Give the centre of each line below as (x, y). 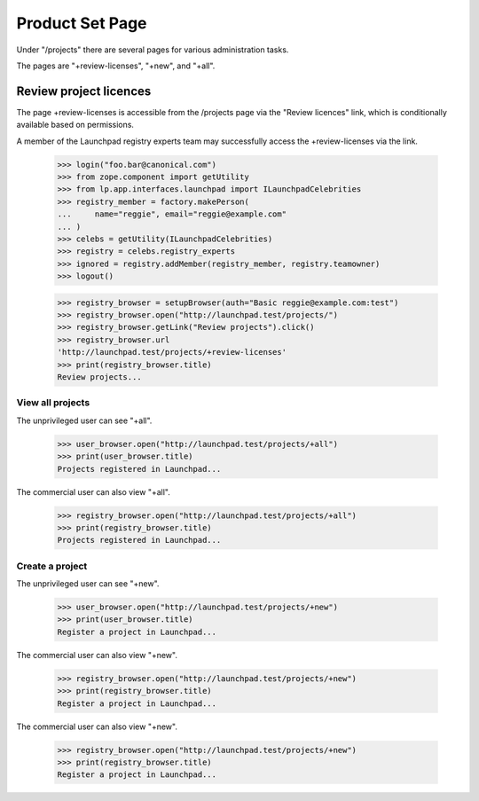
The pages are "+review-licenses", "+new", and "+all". (116, 66)
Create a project (52, 566)
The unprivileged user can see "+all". (84, 420)
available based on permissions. (75, 125)
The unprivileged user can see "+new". (88, 584)
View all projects (53, 403)
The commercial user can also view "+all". (93, 491)
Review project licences (84, 91)
